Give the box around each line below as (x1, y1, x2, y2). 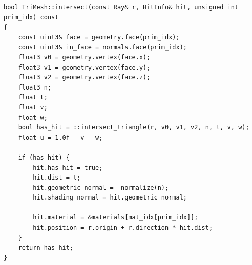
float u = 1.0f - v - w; (18, 134, 103, 141)
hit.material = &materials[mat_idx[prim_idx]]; (33, 214, 198, 222)
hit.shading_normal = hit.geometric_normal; (33, 194, 187, 202)
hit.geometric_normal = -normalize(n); (33, 184, 169, 191)
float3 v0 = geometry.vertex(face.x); (18, 53, 151, 61)
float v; (18, 103, 48, 111)
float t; (18, 94, 48, 101)
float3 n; (18, 83, 52, 91)
